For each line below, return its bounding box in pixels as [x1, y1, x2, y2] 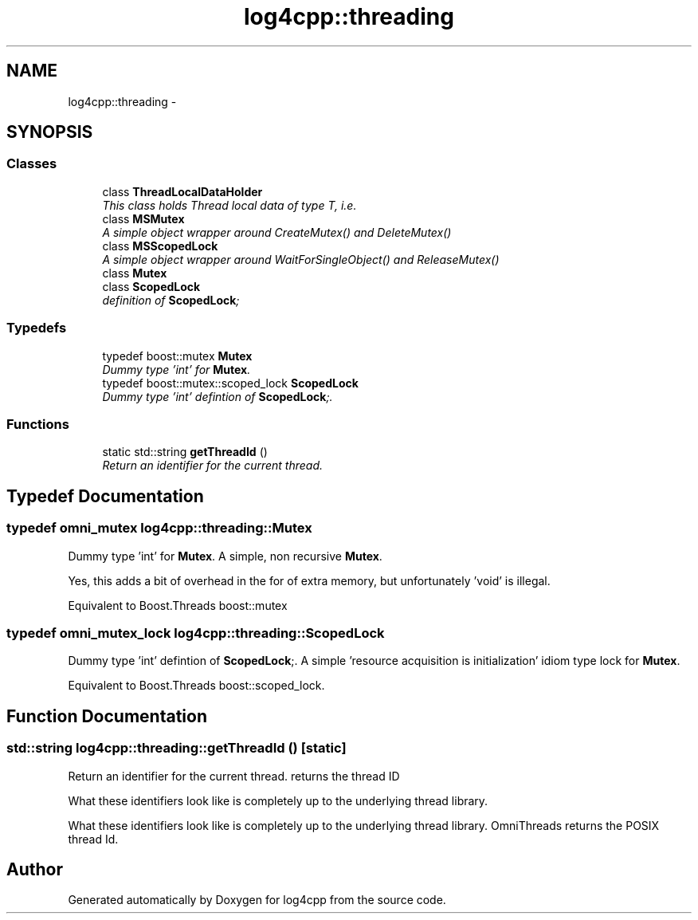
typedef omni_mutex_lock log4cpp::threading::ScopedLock [6, 624, 385, 641]
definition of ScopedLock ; [102, 293, 240, 307]
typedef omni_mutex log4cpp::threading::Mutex [6, 520, 312, 537]
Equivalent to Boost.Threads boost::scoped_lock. [68, 678, 325, 693]
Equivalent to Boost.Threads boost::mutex [68, 598, 288, 612]
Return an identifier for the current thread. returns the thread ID [68, 769, 400, 783]
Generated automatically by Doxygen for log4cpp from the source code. [68, 893, 446, 907]
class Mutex [102, 265, 167, 280]
